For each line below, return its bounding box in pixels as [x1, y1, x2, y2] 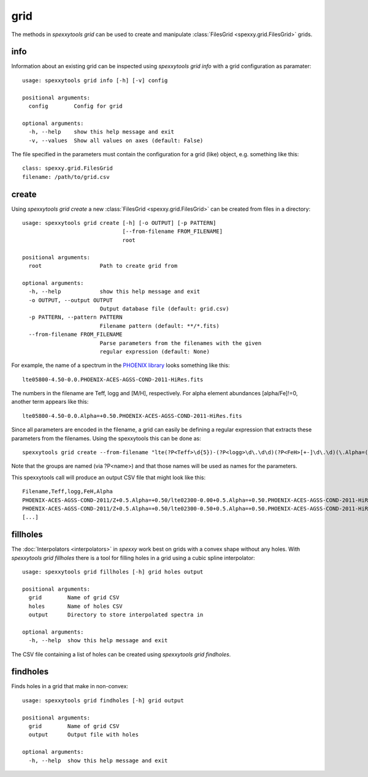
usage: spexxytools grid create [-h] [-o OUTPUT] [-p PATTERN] [22, 219, 217, 227]
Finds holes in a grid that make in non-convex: [11, 683, 129, 690]
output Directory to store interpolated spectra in [28, 612, 204, 618]
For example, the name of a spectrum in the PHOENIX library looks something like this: [11, 362, 230, 369]
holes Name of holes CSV [28, 602, 123, 610]
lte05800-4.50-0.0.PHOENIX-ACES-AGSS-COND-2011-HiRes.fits [22, 376, 204, 383]
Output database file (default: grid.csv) [99, 305, 229, 312]
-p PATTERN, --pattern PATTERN [28, 314, 123, 321]
